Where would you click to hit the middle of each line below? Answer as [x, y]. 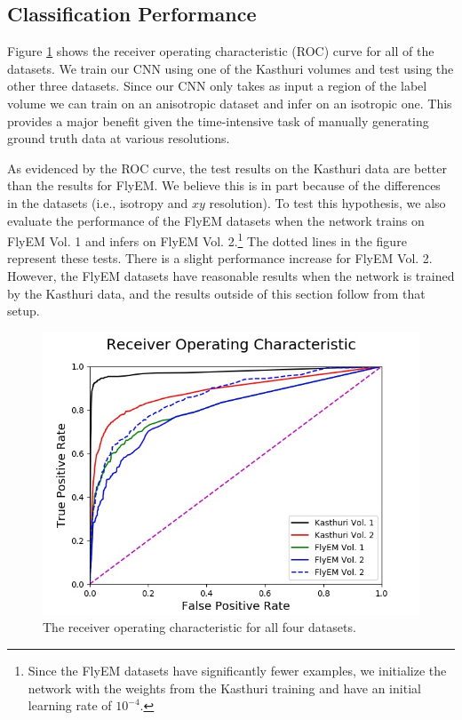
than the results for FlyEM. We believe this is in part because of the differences [224, 185]
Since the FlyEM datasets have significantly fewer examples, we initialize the [237, 670]
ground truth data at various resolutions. [119, 138]
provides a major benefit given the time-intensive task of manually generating [218, 120]
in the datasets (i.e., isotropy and [98, 202]
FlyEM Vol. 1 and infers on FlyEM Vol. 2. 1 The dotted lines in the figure [207, 240]
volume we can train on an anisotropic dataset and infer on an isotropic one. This [230, 103]
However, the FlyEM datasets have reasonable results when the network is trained [231, 275]
